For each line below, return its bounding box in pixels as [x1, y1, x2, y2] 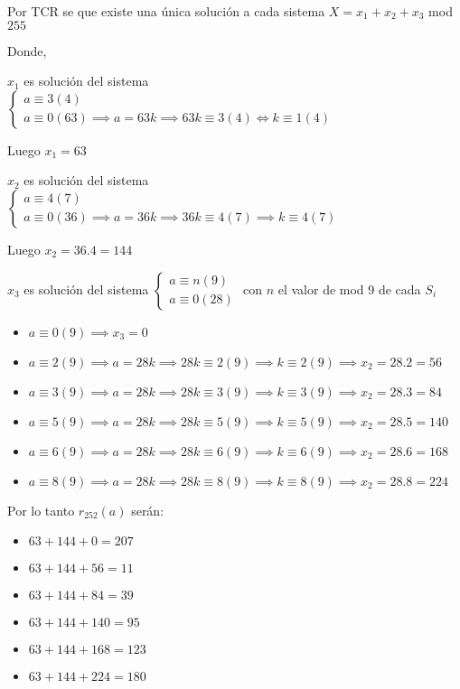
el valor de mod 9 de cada [277, 279, 421, 298]
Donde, [7, 41, 47, 60]
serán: [131, 500, 164, 519]
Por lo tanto [7, 500, 75, 519]
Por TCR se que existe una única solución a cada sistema [7, 2, 325, 20]
